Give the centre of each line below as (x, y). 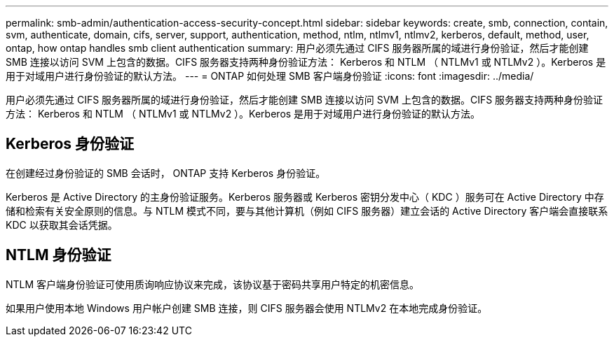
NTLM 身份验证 (59, 255)
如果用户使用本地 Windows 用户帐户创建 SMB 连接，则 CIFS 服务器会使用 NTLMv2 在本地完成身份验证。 (247, 308)
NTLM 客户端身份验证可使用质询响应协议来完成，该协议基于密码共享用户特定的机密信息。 (213, 284)
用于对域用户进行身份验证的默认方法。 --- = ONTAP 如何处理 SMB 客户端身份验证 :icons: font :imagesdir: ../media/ (270, 76)
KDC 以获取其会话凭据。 (62, 225)
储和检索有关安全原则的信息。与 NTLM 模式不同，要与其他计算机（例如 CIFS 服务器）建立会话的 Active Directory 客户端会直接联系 (307, 211)
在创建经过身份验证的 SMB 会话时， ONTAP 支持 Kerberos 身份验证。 (166, 173)
